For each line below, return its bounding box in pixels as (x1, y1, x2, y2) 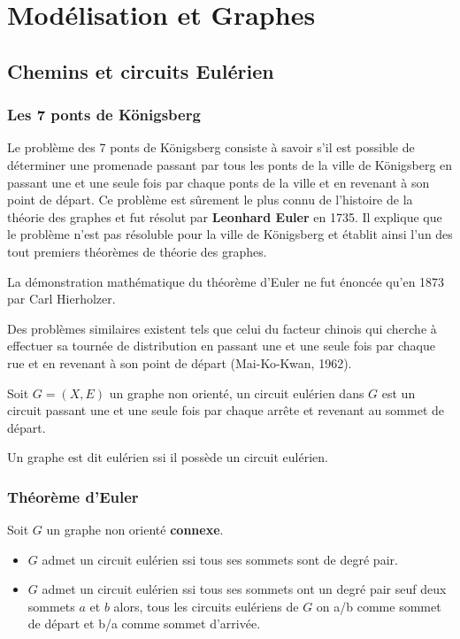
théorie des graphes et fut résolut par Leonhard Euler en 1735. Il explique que (7, 207, 442, 226)
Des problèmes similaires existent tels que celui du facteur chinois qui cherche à (7, 319, 437, 337)
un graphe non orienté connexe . (46, 520, 224, 539)
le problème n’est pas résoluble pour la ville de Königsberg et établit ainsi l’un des (7, 225, 453, 243)
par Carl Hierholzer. (7, 289, 116, 308)
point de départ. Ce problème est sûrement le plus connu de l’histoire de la (7, 190, 413, 209)
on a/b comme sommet (316, 597, 441, 615)
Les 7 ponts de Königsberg (7, 104, 201, 126)
